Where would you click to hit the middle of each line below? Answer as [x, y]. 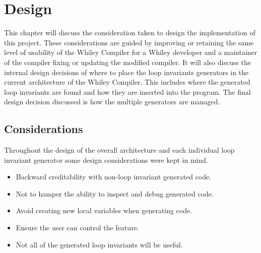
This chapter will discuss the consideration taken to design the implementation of [130, 33]
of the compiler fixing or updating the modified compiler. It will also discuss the [128, 62]
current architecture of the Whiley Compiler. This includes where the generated [127, 82]
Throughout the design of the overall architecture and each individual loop [119, 150]
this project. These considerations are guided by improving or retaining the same [129, 42]
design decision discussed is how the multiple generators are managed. [112, 102]
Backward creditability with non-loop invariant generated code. [114, 177]
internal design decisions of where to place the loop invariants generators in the [126, 72]
